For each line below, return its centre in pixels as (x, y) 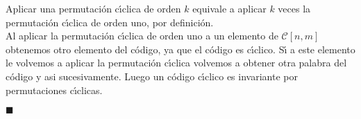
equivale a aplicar (229, 8)
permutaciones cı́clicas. (54, 90)
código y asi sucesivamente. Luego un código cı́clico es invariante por (152, 76)
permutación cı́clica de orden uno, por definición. (110, 22)
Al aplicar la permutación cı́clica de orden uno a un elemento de (142, 36)
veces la (294, 8)
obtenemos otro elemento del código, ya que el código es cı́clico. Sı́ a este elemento (180, 49)
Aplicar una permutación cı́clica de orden (93, 8)
